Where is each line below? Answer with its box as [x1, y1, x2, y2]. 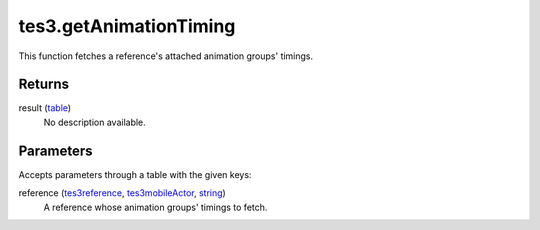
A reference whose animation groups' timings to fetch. [43, 201, 268, 213]
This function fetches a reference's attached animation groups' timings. [18, 50, 314, 62]
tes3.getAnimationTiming [18, 15, 236, 37]
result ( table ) [18, 102, 72, 114]
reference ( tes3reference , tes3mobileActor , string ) [18, 187, 227, 199]
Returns [18, 76, 70, 93]
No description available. [43, 116, 147, 128]
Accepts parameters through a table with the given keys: [18, 168, 252, 180]
